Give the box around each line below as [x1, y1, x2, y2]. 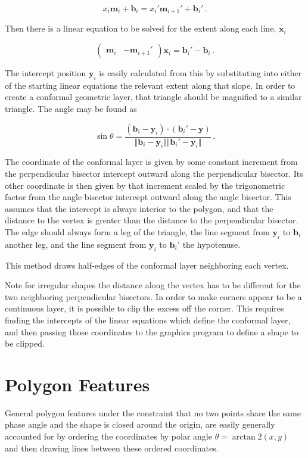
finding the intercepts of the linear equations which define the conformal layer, [5, 313, 291, 326]
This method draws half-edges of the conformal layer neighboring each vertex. [5, 258, 289, 271]
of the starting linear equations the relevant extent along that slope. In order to [5, 79, 295, 91]
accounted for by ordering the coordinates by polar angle [5, 430, 212, 443]
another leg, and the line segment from [5, 238, 147, 250]
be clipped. [5, 337, 45, 350]
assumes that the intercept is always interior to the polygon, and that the [5, 202, 273, 214]
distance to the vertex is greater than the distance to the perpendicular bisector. [5, 214, 298, 226]
